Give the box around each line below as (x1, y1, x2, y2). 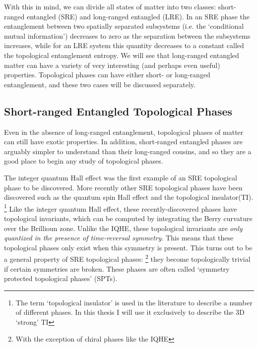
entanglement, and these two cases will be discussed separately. (4, 79, 195, 89)
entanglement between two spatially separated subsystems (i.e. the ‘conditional (4, 21, 244, 31)
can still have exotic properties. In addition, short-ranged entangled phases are (4, 136, 243, 147)
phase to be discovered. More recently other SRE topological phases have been (4, 182, 243, 192)
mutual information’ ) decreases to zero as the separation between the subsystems (4, 30, 251, 41)
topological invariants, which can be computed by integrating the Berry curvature (4, 213, 253, 223)
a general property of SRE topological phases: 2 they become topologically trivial (4, 252, 251, 264)
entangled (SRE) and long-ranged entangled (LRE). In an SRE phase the (26, 11, 250, 21)
